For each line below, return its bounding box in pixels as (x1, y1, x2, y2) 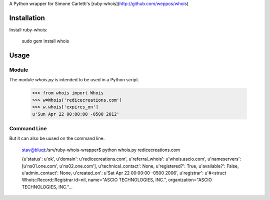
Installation (9, 13, 45, 22)
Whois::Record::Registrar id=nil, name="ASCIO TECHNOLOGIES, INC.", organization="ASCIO (21, 177, 212, 183)
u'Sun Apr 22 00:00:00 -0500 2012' (32, 111, 119, 117)
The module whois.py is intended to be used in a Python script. (9, 77, 139, 83)
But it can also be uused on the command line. (9, 135, 105, 142)
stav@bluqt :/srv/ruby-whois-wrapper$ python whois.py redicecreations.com (21, 147, 180, 153)
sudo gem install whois (21, 38, 69, 44)
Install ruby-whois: (9, 26, 47, 32)
